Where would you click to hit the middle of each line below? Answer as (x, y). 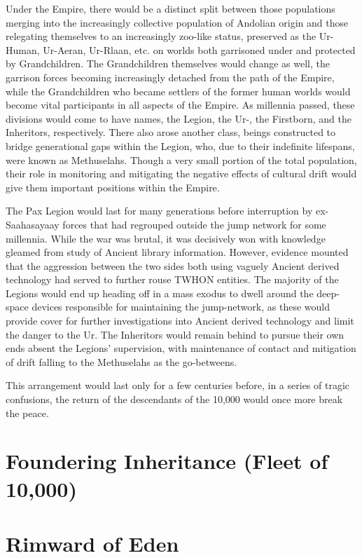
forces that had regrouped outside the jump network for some (194, 224)
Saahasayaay (33, 224)
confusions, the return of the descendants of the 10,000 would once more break (174, 399)
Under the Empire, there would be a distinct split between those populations (170, 8)
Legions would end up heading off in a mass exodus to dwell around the (160, 293)
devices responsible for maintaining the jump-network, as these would (181, 307)
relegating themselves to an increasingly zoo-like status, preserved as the (161, 36)
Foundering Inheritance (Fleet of (167, 461)
